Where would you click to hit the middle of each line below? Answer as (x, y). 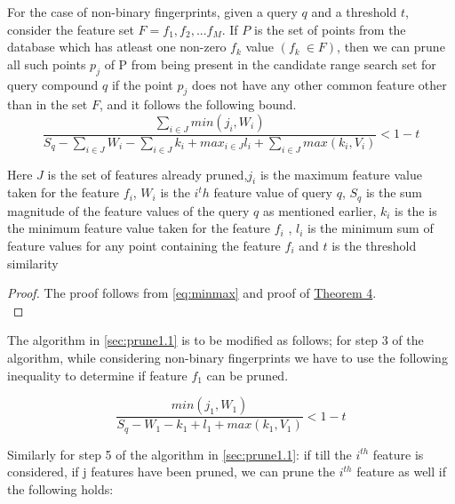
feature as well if (401, 472)
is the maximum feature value (341, 174)
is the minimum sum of (371, 228)
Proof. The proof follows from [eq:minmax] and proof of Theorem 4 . (192, 293)
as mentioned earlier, (319, 210)
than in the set (48, 104)
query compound (53, 84)
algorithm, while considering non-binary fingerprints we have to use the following (227, 357)
